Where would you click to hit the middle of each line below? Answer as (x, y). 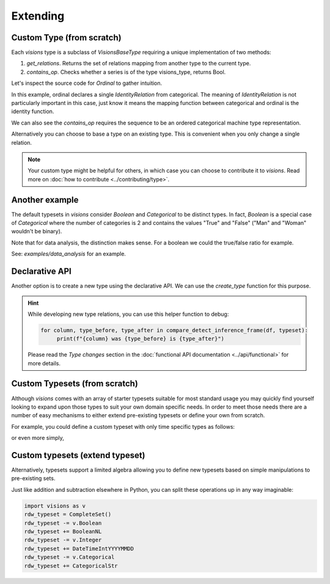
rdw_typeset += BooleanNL (63, 531)
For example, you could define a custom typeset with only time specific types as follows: (123, 426)
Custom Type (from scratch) (66, 38)
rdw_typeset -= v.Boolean (63, 523)
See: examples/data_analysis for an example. (69, 254)
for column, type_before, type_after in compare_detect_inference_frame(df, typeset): (174, 330)
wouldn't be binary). (37, 232)
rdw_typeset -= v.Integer (63, 540)
